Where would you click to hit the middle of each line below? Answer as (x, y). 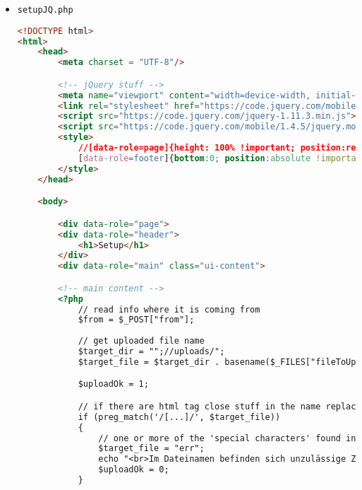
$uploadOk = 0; (134, 470)
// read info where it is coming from (169, 309)
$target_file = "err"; (151, 449)
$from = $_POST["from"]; (136, 320)
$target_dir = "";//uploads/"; (151, 352)
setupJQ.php (45, 10)
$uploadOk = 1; (113, 384)
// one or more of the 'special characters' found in (227, 438)
